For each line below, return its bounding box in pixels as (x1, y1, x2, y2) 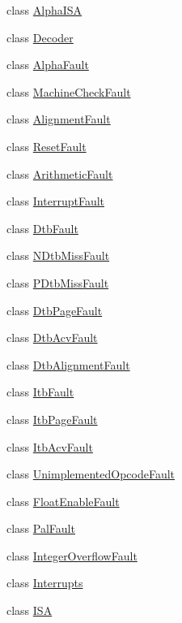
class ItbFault (6, 383, 74, 400)
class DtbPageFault (6, 301, 103, 318)
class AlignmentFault (6, 110, 111, 128)
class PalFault (6, 520, 75, 537)
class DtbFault (6, 219, 78, 236)
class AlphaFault (6, 56, 89, 73)
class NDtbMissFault (6, 247, 110, 264)
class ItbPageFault (6, 410, 98, 427)
